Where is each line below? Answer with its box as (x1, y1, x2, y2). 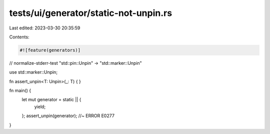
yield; (34, 104, 46, 110)
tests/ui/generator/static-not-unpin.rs (9, 7, 172, 18)
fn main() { (9, 88, 31, 94)
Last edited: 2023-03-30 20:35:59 (9, 25, 80, 31)
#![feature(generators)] (19, 47, 81, 53)
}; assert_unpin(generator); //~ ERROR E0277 (21, 113, 115, 119)
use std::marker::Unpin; (9, 69, 57, 75)
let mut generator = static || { (21, 97, 81, 103)
